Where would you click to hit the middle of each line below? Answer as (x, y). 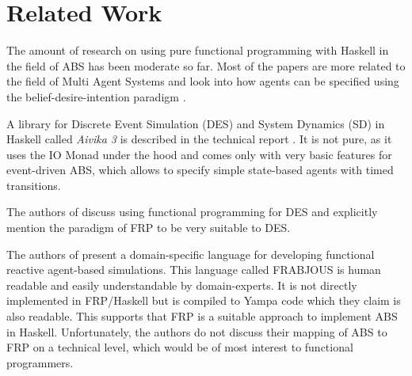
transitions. (34, 185)
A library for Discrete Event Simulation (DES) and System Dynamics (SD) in (196, 123)
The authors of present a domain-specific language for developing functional (191, 254)
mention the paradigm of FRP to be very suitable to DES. (149, 228)
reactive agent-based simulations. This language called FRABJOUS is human (194, 270)
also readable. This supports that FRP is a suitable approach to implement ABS (202, 316)
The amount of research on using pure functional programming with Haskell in (198, 50)
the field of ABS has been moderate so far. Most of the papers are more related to (206, 65)
